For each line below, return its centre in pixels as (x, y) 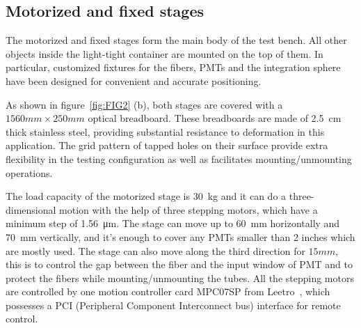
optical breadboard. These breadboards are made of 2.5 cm (215, 118)
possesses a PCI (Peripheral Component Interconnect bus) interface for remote (173, 305)
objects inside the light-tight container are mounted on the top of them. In (165, 53)
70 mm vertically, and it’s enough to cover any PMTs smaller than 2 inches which (180, 236)
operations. (29, 172)
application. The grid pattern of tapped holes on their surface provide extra (167, 145)
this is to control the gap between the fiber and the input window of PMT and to (179, 264)
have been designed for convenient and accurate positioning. (134, 80)
